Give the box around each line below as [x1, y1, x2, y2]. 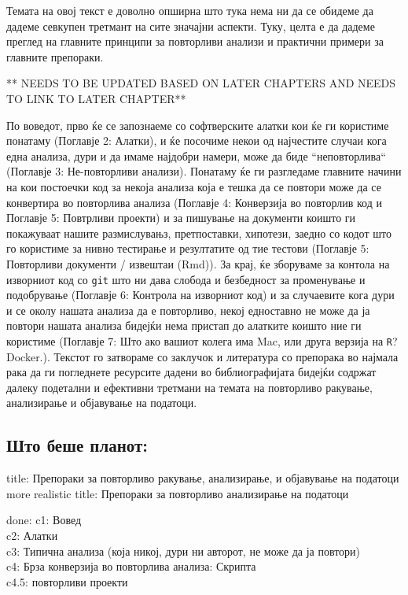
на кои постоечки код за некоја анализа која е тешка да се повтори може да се [6, 178, 381, 194]
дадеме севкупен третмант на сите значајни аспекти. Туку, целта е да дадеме [6, 17, 375, 34]
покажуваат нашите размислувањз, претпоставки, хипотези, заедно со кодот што [6, 224, 391, 241]
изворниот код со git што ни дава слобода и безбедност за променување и [6, 271, 366, 287]
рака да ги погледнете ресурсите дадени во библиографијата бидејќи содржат [6, 364, 377, 380]
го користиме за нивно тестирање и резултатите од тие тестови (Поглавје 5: [6, 240, 369, 257]
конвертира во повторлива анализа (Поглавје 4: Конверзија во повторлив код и [6, 194, 382, 210]
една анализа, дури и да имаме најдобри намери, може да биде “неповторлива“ [6, 147, 386, 164]
